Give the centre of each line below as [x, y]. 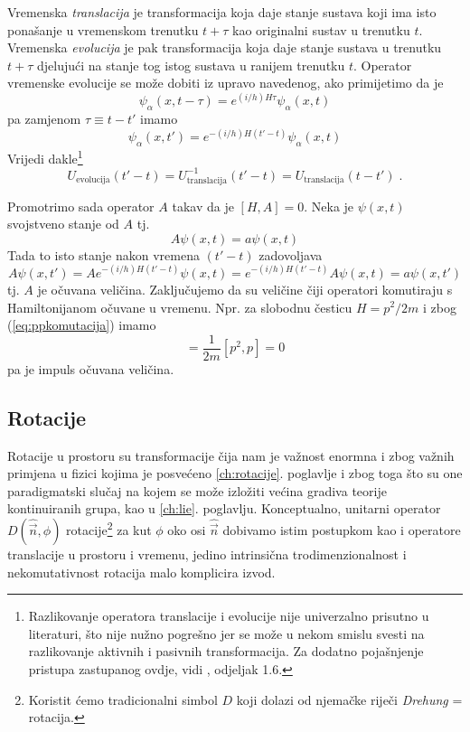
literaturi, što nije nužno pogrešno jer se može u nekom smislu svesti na [226, 633]
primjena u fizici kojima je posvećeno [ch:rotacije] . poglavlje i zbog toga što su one [235, 473]
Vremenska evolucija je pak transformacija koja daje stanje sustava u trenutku [225, 47]
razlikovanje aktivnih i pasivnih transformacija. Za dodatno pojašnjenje [226, 651]
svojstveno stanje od [63, 224]
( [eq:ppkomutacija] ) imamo [82, 325]
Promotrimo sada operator [81, 206]
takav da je [203, 206]
